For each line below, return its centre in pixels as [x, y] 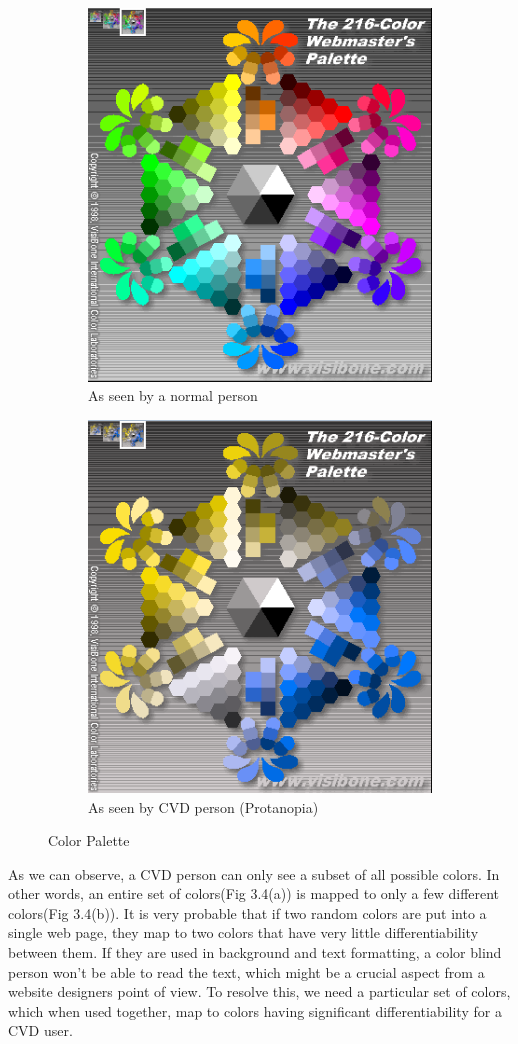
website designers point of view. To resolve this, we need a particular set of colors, [259, 991]
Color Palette [89, 840]
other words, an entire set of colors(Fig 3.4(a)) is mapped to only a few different [254, 893]
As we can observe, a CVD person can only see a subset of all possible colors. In [254, 873]
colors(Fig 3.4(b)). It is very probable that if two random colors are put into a [247, 912]
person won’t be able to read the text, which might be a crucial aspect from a [246, 971]
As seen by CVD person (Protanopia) [203, 806]
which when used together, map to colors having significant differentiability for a [255, 1010]
